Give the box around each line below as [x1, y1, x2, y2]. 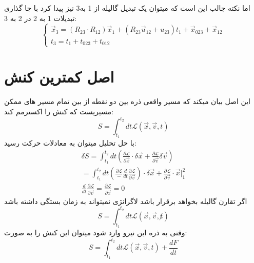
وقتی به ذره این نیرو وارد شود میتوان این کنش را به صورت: [4, 227, 187, 238]
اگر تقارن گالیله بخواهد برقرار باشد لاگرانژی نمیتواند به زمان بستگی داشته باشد [4, 195, 247, 206]
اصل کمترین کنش [4, 66, 114, 87]
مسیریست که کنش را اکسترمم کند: [4, 106, 113, 116]
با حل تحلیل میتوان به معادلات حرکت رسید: [4, 137, 136, 148]
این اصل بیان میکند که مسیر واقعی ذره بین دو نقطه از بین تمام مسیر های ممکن [4, 96, 250, 107]
